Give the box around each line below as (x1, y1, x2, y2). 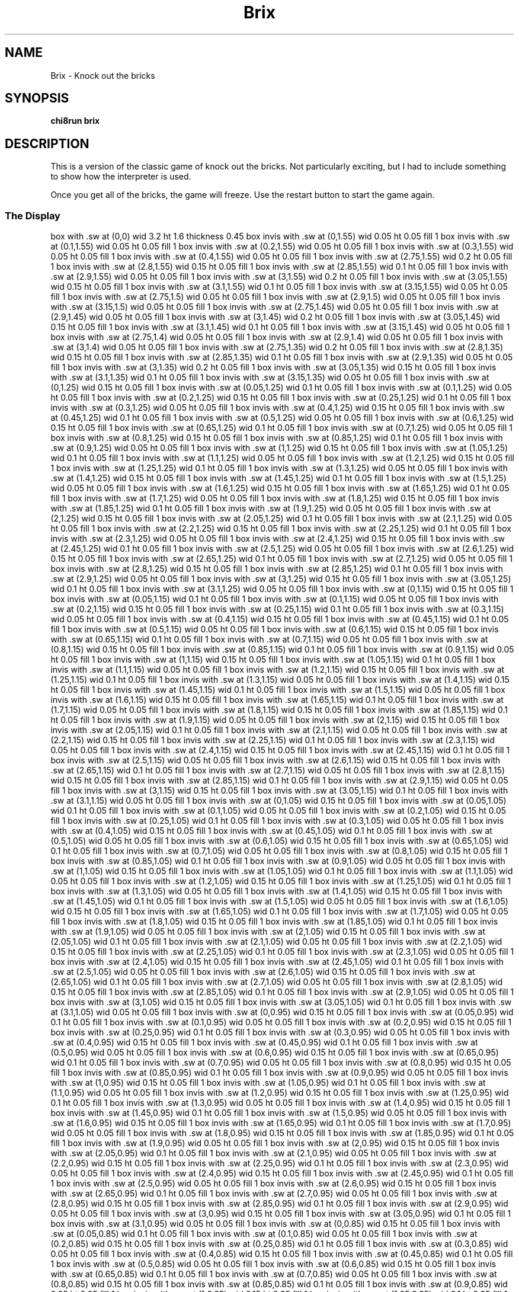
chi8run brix (50, 116, 100, 126)
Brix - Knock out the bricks (50, 70, 155, 81)
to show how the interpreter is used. (50, 171, 191, 182)
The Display (5, 209, 60, 222)
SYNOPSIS (5, 91, 69, 106)
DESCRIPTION (5, 136, 89, 151)
